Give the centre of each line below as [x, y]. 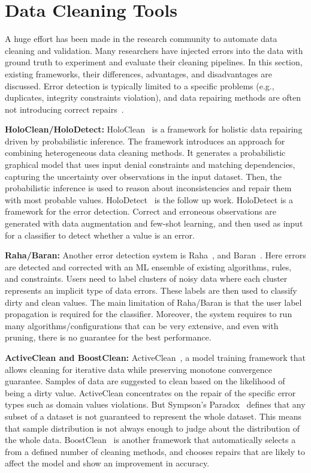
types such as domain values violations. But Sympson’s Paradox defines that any [155, 404]
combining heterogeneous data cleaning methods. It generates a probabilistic [145, 153]
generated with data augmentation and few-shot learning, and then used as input [154, 223]
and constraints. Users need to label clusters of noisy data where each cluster [146, 278]
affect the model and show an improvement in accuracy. [107, 463]
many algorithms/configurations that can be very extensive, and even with [142, 325]
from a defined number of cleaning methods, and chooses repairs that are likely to [155, 451]
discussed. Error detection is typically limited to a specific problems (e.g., [140, 85]
